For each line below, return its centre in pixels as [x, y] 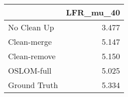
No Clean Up [31, 27]
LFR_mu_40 [93, 12]
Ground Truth [33, 85]
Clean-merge [30, 42]
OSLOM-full [30, 70]
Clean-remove [32, 56]
